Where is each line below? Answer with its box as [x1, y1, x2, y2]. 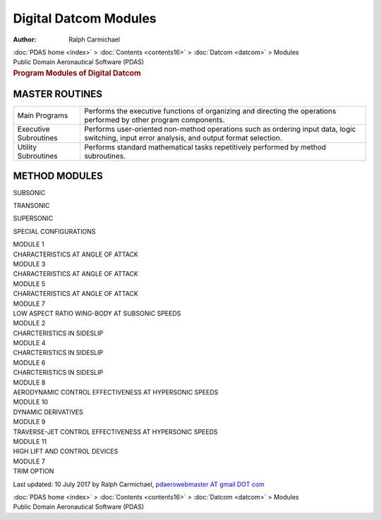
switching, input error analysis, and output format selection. [84, 133, 282, 143]
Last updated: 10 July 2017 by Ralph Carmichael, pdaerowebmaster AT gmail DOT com [13, 480, 265, 488]
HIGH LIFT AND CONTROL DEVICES [13, 447, 119, 456]
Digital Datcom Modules [13, 11, 157, 26]
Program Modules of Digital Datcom [13, 68, 141, 78]
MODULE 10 [13, 398, 49, 407]
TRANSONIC [13, 202, 50, 210]
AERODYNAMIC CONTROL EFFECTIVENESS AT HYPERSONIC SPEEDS [13, 388, 219, 397]
